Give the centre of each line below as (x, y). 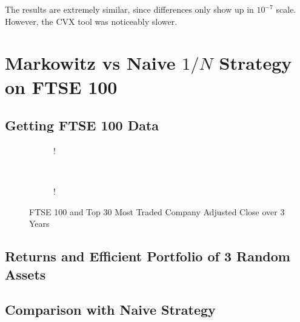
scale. (286, 9)
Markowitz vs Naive (90, 63)
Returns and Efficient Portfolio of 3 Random (148, 256)
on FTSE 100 (61, 86)
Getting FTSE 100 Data (82, 125)
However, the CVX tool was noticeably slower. (91, 21)
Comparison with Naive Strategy (110, 310)
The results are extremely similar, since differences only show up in (129, 9)
